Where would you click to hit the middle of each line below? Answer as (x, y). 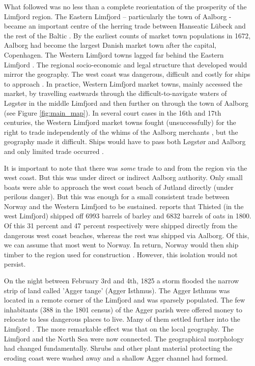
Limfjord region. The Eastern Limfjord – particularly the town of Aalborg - (118, 16)
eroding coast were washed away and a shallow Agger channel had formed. (116, 357)
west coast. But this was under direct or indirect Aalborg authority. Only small (123, 177)
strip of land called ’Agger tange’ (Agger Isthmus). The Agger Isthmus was (117, 290)
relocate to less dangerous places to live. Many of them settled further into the (122, 319)
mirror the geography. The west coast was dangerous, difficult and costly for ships (127, 74)
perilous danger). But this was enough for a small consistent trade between (117, 197)
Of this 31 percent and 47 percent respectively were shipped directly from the (121, 226)
